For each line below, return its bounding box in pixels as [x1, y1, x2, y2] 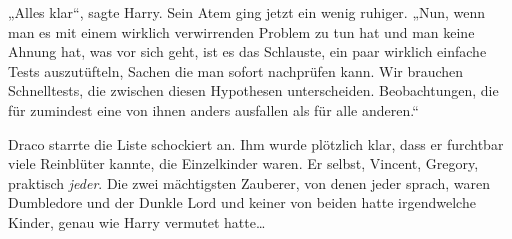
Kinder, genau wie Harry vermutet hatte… [8, 211, 266, 232]
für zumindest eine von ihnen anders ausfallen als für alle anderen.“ [8, 99, 419, 120]
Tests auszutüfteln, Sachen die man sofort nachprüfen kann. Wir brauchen [8, 60, 464, 81]
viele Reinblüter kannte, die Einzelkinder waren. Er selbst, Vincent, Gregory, [8, 153, 479, 174]
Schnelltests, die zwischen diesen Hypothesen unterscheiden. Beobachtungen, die [8, 80, 499, 101]
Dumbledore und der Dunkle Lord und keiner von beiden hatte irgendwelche [8, 192, 476, 213]
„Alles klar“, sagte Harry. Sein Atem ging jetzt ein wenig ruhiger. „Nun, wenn [8, 2, 486, 22]
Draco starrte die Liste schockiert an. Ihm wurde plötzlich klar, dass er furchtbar [8, 133, 504, 154]
